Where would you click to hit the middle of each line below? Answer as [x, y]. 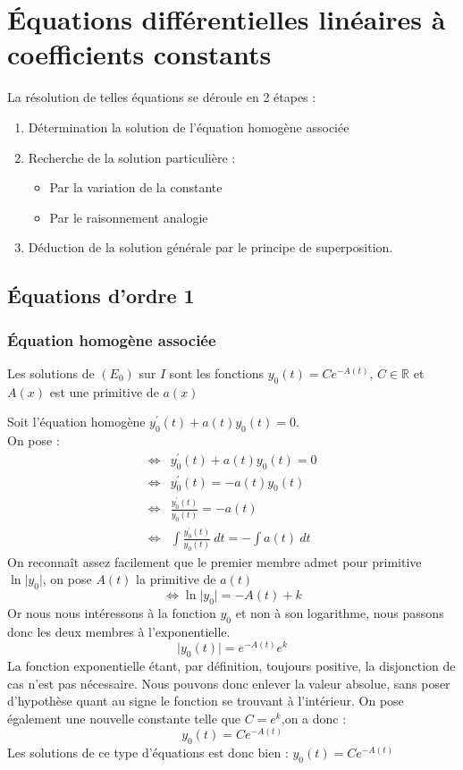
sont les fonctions [216, 372]
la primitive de [176, 579]
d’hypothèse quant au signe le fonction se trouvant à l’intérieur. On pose [206, 701]
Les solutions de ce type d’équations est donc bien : [148, 753]
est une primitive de [104, 391]
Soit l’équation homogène [76, 422]
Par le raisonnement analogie [129, 217]
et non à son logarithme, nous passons [340, 612]
